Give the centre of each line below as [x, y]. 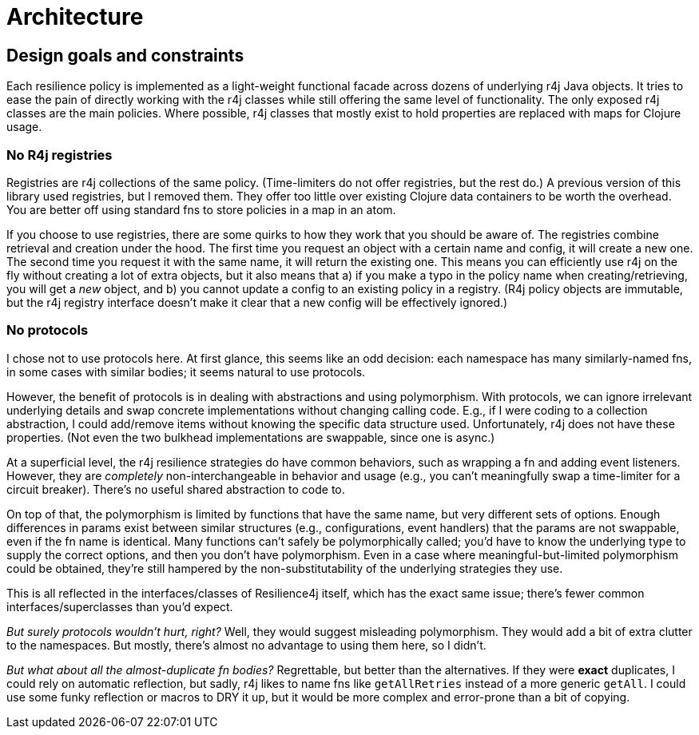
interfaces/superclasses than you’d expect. [120, 606]
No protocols [48, 330]
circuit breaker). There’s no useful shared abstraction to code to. [176, 489]
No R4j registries [60, 155]
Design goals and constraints [125, 55]
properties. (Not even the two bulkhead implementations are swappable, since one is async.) [251, 437]
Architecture [75, 17]
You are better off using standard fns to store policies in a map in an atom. [201, 209]
